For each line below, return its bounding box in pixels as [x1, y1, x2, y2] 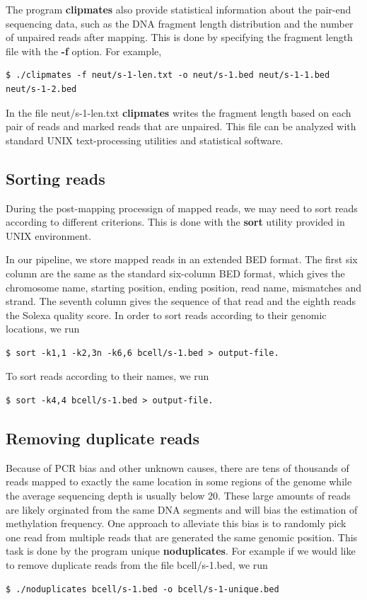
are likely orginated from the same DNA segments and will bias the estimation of [6, 502, 358, 517]
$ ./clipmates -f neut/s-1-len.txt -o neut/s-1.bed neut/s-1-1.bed [6, 70, 330, 81]
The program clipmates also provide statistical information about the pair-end [6, 2, 351, 16]
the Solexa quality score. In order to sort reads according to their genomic [6, 307, 327, 322]
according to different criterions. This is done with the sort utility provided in [6, 214, 345, 229]
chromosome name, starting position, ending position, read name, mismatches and [6, 279, 362, 294]
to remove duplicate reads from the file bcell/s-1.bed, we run [6, 558, 268, 572]
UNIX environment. [6, 228, 91, 243]
